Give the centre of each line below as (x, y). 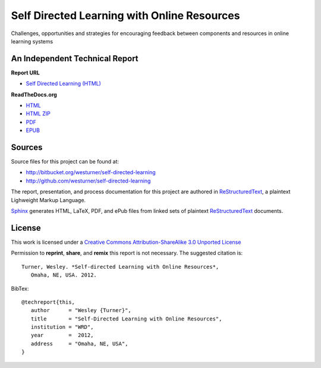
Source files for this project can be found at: (65, 162)
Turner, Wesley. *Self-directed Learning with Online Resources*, (120, 267)
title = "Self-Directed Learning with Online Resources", (126, 319)
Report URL (25, 73)
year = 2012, (62, 335)
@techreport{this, (48, 302)
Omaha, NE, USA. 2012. (64, 275)
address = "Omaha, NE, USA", (79, 344)
